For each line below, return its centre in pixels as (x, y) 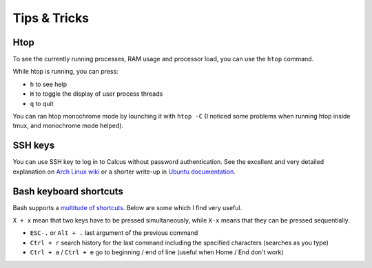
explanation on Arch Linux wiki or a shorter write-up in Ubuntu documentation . (124, 172)
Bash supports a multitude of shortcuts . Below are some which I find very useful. (127, 207)
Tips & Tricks (51, 18)
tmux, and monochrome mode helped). (68, 126)
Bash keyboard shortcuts (68, 191)
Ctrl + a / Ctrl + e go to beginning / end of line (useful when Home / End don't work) (157, 252)
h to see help (49, 84)
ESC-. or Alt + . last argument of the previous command (114, 233)
